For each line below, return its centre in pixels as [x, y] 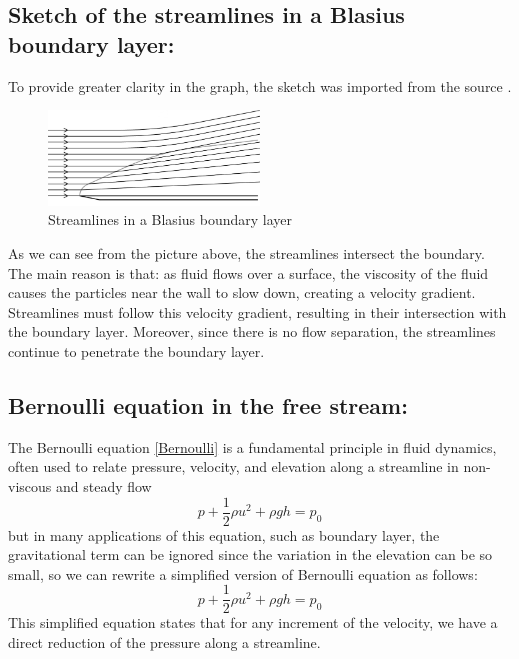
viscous [30, 485]
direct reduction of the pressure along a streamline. [164, 642]
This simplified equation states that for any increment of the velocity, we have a [253, 622]
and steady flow [103, 485]
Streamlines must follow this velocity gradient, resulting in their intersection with [257, 311]
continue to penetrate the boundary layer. [136, 350]
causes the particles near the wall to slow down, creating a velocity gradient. [242, 292]
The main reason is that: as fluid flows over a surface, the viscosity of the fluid [248, 272]
